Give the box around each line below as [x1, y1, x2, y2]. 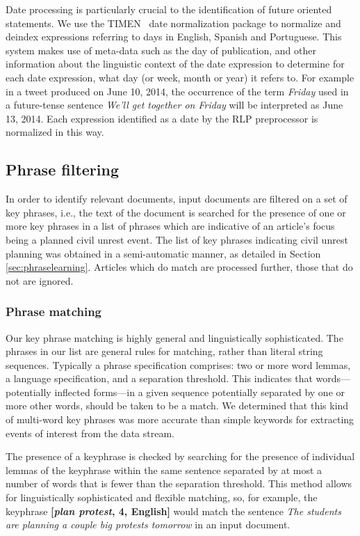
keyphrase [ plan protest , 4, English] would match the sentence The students [6, 503, 341, 518]
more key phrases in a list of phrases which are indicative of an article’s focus [6, 219, 335, 233]
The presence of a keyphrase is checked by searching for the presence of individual [6, 449, 355, 464]
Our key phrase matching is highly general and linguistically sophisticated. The [6, 330, 343, 345]
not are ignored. [6, 273, 74, 287]
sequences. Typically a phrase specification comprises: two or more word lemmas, [6, 357, 351, 372]
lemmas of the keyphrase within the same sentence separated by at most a [6, 462, 322, 477]
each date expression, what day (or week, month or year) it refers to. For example [6, 70, 354, 84]
